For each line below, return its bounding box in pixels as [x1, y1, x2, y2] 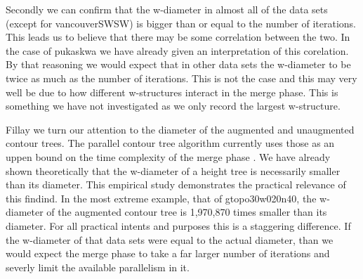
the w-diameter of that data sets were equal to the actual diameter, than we [6, 232, 334, 247]
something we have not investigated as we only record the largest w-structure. [6, 98, 341, 113]
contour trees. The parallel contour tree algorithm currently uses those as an [6, 136, 335, 150]
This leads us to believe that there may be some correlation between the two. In [6, 30, 350, 44]
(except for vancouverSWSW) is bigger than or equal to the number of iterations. [6, 15, 356, 30]
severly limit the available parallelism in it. [6, 259, 190, 274]
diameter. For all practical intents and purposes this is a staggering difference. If [6, 218, 351, 233]
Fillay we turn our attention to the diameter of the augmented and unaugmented [6, 122, 355, 136]
